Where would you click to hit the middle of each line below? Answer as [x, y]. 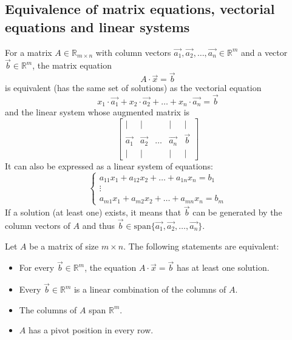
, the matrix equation [72, 65]
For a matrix [29, 52]
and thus [99, 225]
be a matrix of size [64, 246]
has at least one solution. [223, 267]
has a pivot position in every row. [91, 330]
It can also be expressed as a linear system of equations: [109, 165]
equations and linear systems [97, 26]
